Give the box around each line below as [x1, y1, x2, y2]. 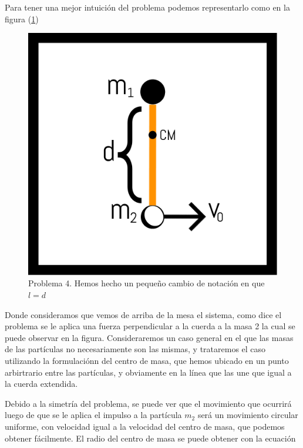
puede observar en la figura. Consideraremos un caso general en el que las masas [5, 331, 294, 343]
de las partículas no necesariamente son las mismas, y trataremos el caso [5, 343, 266, 355]
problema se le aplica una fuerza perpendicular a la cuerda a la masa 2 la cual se [5, 320, 295, 332]
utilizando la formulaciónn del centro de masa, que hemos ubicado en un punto [5, 354, 289, 366]
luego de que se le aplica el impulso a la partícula [5, 409, 182, 421]
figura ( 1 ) [5, 12, 39, 25]
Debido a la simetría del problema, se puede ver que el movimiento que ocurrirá [5, 397, 292, 409]
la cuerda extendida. [5, 377, 78, 390]
